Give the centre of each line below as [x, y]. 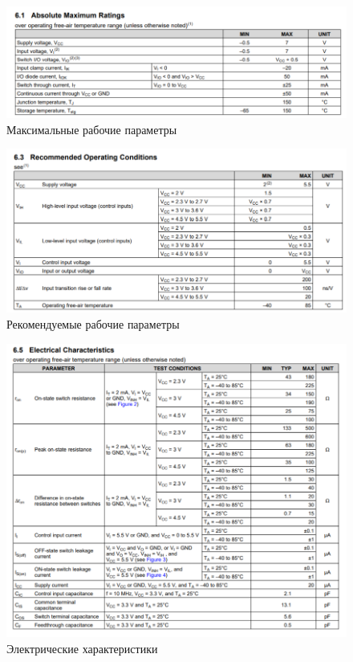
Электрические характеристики [82, 648]
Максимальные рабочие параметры [92, 129]
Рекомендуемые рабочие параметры [93, 324]
